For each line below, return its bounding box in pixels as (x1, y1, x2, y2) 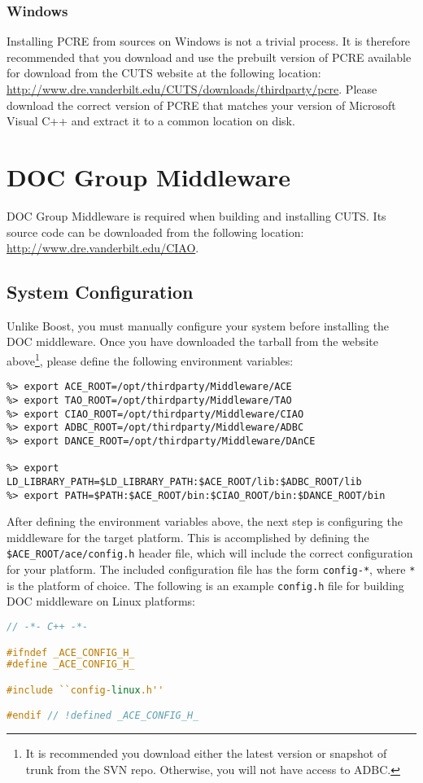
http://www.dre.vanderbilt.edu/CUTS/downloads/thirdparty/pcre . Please (7, 81, 377, 97)
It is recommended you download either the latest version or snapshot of (25, 745, 387, 762)
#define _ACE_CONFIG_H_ (7, 658, 135, 671)
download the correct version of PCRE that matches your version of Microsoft (7, 96, 396, 113)
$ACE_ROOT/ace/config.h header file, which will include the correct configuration (7, 545, 413, 562)
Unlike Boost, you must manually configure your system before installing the (7, 317, 390, 334)
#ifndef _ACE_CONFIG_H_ (7, 646, 135, 658)
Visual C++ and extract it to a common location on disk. (7, 112, 295, 129)
